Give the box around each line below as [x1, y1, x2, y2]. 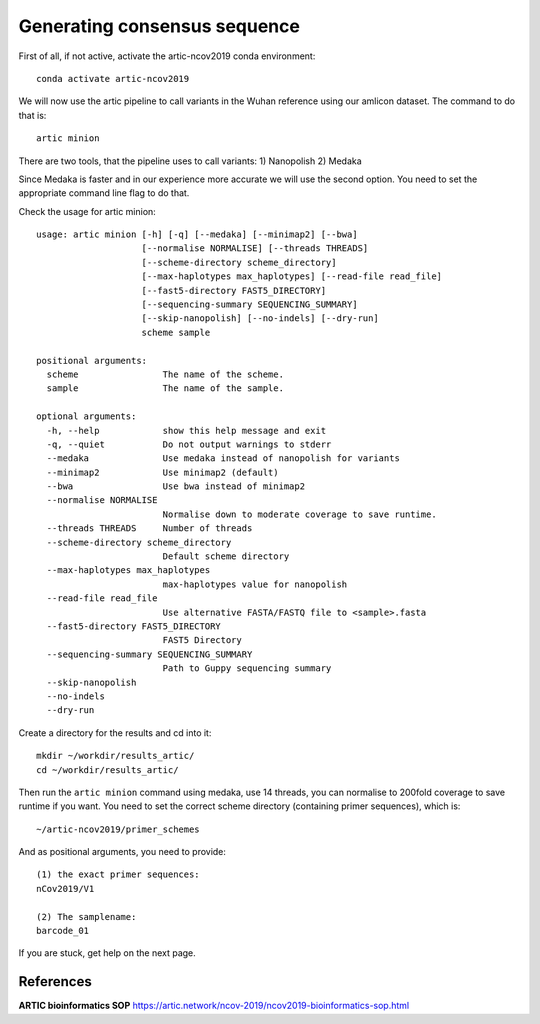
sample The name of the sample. [46, 383, 285, 394]
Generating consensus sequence [18, 15, 300, 37]
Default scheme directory [162, 551, 290, 562]
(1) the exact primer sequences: [36, 869, 200, 880]
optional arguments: [36, 411, 137, 422]
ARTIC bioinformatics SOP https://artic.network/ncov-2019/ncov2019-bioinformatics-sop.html [18, 1000, 410, 1012]
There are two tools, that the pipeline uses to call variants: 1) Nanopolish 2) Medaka [18, 155, 362, 167]
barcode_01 [36, 925, 90, 937]
